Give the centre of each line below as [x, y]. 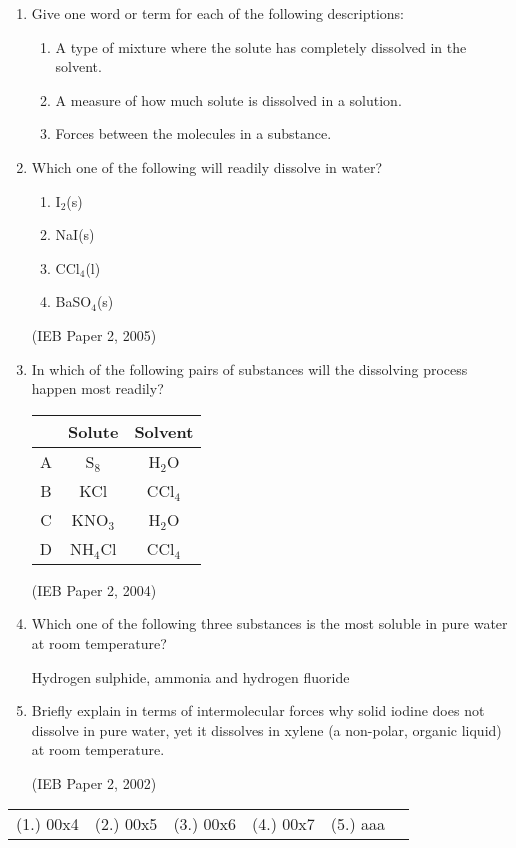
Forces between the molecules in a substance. [193, 133]
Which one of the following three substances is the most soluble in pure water [269, 623]
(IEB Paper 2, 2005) [94, 334]
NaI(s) [75, 234]
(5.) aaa [357, 824]
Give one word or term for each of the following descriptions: [218, 13]
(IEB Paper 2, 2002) [94, 782]
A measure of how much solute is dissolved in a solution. [228, 99]
